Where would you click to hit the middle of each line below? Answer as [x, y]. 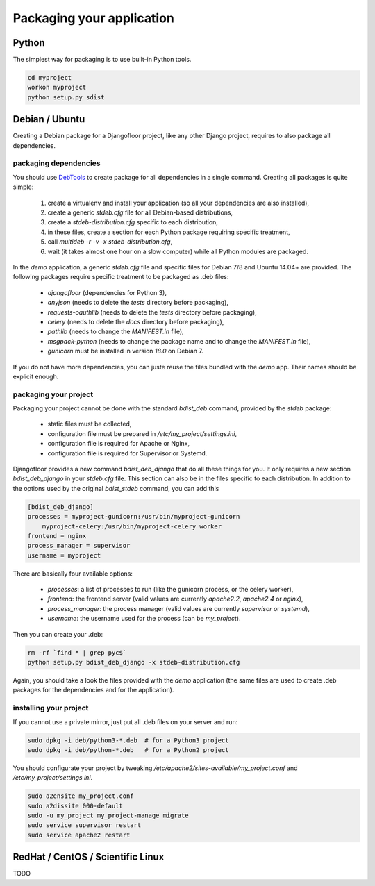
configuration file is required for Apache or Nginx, [119, 444]
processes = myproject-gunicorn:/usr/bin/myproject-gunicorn [134, 517]
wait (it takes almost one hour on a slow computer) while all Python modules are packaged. [178, 251]
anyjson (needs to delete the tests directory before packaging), [138, 303]
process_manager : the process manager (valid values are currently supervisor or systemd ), [179, 608]
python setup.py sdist [66, 97]
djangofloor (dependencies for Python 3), [107, 292]
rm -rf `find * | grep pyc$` [77, 652]
